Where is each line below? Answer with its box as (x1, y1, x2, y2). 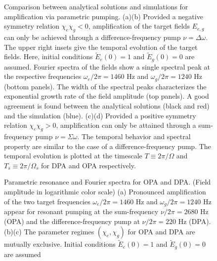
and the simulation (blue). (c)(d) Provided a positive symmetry (4, 110, 196, 120)
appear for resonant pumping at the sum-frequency (4, 206, 159, 217)
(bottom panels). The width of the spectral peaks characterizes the (4, 81, 207, 91)
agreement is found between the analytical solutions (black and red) (4, 101, 210, 111)
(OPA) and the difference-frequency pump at (4, 216, 140, 226)
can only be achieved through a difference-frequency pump (4, 32, 181, 42)
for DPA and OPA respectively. (41, 160, 136, 170)
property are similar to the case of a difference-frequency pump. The (4, 141, 211, 151)
